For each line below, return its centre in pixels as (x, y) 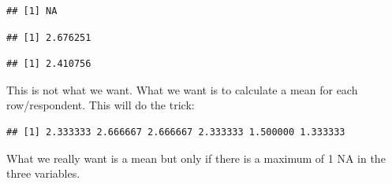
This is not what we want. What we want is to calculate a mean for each (182, 89)
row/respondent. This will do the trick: (101, 105)
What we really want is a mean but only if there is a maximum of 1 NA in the (196, 158)
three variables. (43, 173)
